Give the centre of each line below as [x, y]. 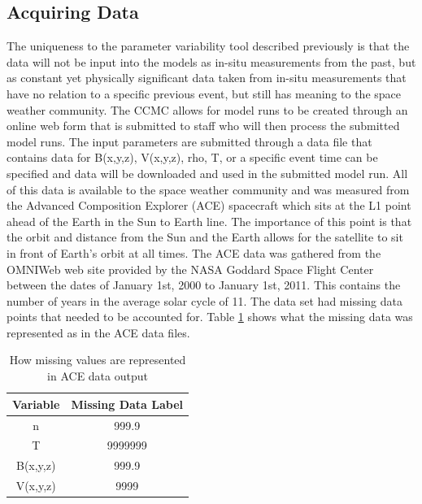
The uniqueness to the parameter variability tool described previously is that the [208, 46]
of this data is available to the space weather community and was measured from [208, 189]
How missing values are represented [98, 360]
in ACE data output [98, 376]
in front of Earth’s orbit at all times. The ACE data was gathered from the [194, 252]
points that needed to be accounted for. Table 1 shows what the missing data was [210, 317]
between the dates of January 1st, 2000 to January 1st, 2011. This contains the [204, 285]
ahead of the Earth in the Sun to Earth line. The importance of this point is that [209, 221]
